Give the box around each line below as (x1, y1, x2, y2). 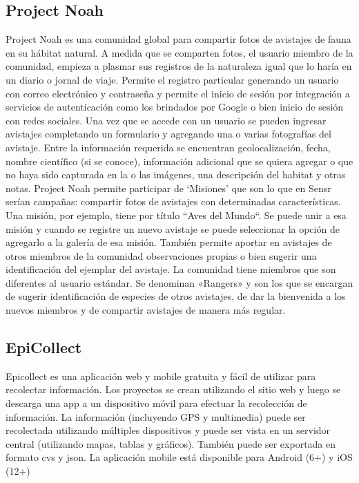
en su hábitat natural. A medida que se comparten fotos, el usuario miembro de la (6, 45, 353, 59)
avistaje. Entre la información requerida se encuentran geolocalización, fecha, (6, 140, 331, 154)
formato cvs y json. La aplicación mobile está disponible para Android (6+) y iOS (6, 450, 353, 464)
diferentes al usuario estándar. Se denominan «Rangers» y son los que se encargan (6, 275, 353, 290)
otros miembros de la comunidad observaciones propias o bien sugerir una (6, 248, 317, 263)
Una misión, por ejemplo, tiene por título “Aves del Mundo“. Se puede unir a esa (6, 207, 347, 222)
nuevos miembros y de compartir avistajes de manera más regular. (6, 303, 286, 317)
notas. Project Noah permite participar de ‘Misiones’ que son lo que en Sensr (6, 180, 331, 195)
